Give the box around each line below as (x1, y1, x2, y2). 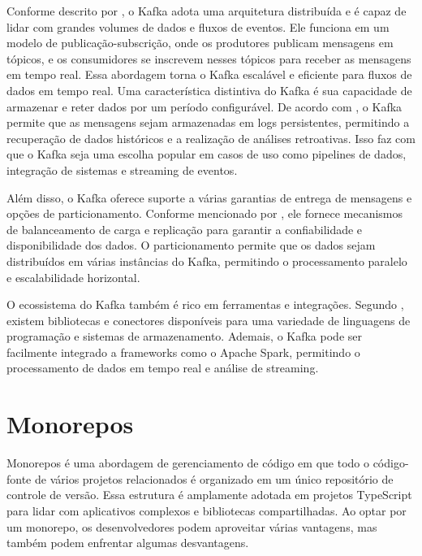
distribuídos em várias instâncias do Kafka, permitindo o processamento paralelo (6, 252, 407, 269)
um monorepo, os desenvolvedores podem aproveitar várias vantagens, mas (6, 518, 377, 535)
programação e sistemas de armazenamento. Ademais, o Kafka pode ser (6, 328, 362, 345)
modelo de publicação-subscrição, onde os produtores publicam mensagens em (6, 34, 394, 51)
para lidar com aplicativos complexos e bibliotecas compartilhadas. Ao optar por (6, 502, 407, 519)
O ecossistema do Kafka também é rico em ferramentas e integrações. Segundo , (6, 296, 404, 313)
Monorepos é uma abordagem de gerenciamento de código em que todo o (6, 454, 369, 471)
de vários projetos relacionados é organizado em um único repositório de (34, 470, 394, 487)
